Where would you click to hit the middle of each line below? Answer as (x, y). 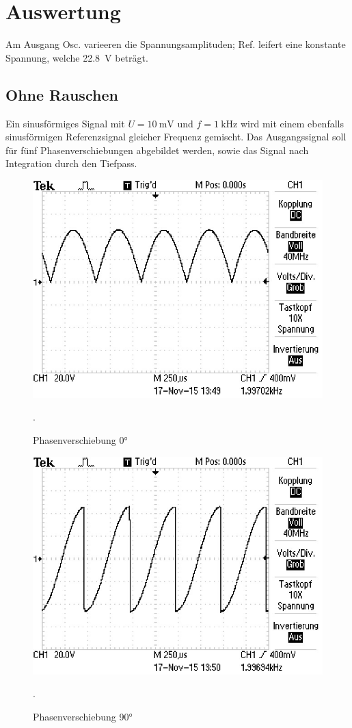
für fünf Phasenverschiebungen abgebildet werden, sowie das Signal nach (157, 150)
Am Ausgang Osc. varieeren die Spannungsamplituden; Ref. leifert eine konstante (176, 44)
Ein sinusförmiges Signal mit (65, 123)
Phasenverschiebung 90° (83, 716)
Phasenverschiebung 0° (80, 440)
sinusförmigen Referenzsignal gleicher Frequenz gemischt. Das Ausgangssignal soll (176, 137)
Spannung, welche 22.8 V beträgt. (77, 57)
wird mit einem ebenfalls (292, 123)
